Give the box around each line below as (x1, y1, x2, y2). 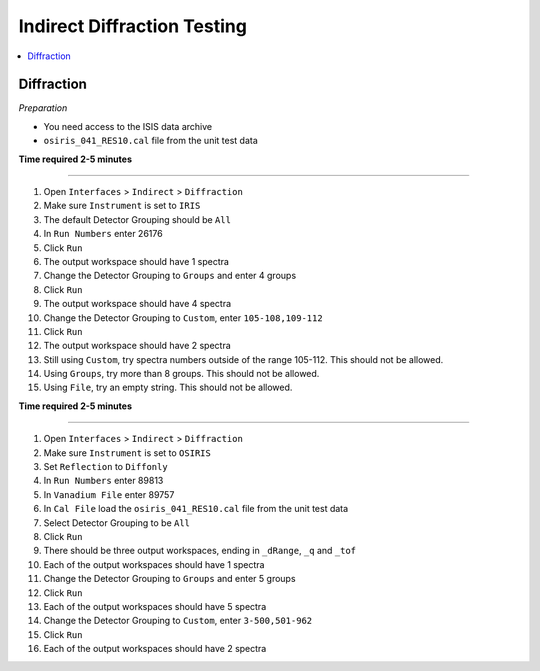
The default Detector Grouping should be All (43, 213, 232, 225)
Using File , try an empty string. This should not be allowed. (43, 381, 293, 394)
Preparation (18, 102, 68, 114)
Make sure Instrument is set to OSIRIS (43, 446, 212, 459)
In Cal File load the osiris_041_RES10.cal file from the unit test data (43, 503, 349, 515)
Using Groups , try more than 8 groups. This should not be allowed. (43, 368, 320, 380)
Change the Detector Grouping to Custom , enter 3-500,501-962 (43, 615, 313, 627)
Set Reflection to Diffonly (43, 461, 169, 473)
